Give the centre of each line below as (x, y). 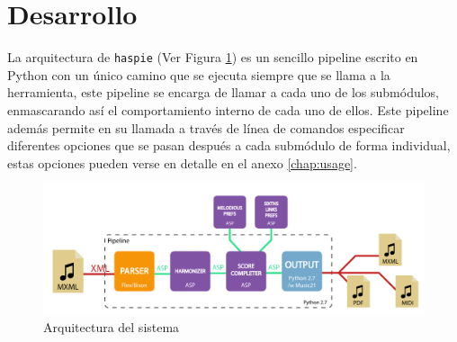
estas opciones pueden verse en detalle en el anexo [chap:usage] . (182, 162)
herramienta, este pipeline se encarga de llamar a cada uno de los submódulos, (224, 92)
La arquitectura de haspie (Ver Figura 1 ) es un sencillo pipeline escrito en (213, 57)
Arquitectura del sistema (112, 326)
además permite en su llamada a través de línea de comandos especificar (206, 127)
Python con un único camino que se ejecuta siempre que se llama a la (199, 74)
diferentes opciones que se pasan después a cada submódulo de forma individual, (229, 145)
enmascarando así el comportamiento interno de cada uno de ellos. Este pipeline (228, 109)
